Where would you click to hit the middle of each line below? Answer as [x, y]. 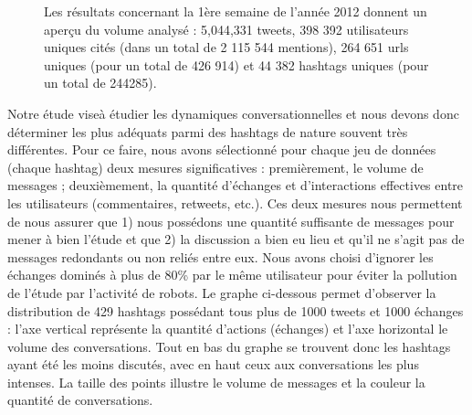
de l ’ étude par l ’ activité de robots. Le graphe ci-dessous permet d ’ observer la [222, 292]
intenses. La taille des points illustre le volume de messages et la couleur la [216, 382]
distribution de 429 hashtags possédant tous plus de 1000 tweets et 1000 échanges [236, 310]
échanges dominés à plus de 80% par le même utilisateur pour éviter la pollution [232, 275]
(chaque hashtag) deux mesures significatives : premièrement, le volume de [215, 167]
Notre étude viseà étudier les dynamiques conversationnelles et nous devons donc [233, 113]
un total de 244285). [100, 83]
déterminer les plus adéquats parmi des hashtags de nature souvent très [208, 131]
